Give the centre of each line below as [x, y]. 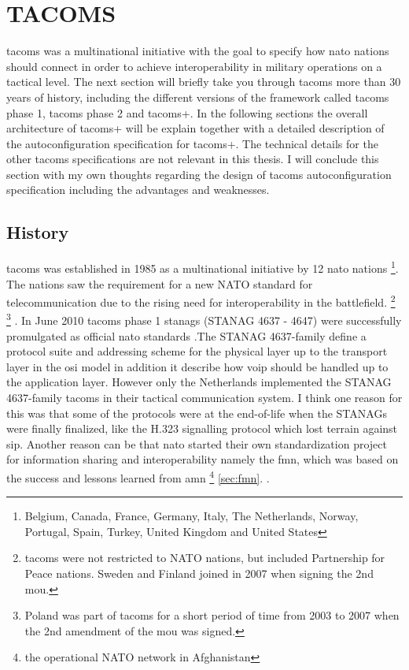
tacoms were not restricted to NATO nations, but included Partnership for [205, 558]
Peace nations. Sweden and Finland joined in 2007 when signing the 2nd [199, 573]
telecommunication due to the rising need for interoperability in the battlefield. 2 [201, 301]
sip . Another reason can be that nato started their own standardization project [197, 443]
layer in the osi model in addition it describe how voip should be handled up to [197, 366]
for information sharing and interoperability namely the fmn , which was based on [203, 459]
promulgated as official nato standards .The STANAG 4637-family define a [186, 335]
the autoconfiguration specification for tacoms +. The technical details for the [192, 143]
